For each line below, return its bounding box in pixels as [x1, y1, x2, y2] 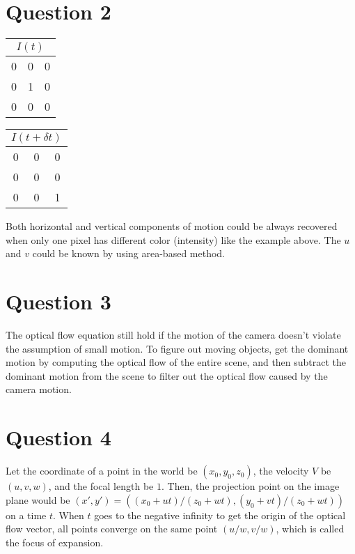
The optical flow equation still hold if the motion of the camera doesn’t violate [6, 328, 341, 342]
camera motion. [6, 382, 72, 397]
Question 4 [6, 423, 111, 452]
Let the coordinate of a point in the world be [6, 463, 198, 478]
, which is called [276, 521, 345, 536]
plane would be [6, 492, 70, 507]
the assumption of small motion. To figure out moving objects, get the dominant [6, 341, 349, 355]
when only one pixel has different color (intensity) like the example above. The [6, 232, 341, 247]
